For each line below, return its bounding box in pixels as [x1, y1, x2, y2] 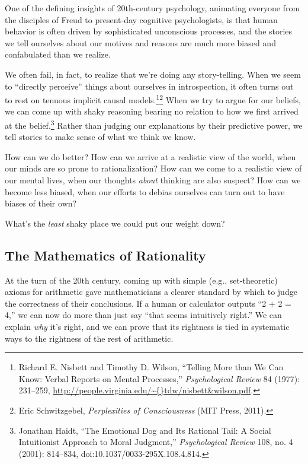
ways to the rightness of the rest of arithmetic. [5, 332, 174, 344]
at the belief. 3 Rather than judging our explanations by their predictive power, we [5, 117, 303, 131]
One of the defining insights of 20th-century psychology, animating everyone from [5, 2, 300, 14]
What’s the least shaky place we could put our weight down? [5, 217, 225, 229]
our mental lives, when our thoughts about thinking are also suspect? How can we [5, 174, 301, 186]
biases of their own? [5, 197, 77, 209]
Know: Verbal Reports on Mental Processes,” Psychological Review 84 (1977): [18, 372, 300, 384]
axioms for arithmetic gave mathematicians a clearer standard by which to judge [5, 285, 297, 298]
